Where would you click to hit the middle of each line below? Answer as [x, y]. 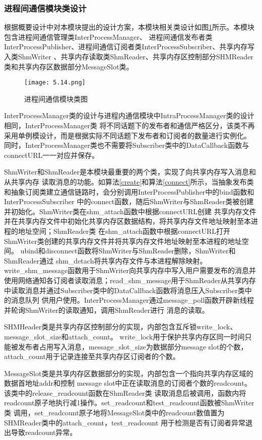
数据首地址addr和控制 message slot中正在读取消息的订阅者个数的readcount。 [128, 383]
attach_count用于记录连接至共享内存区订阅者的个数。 [92, 356]
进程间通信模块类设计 [45, 8]
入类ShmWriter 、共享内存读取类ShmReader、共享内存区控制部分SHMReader [129, 56]
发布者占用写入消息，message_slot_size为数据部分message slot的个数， [133, 346]
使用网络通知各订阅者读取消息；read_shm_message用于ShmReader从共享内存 [130, 280]
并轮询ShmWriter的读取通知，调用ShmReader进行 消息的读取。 [107, 310]
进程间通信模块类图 [56, 98]
